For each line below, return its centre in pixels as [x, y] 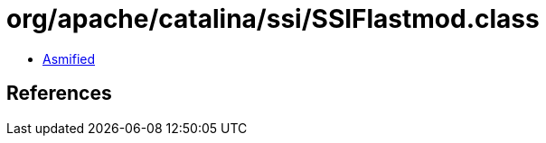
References [59, 94]
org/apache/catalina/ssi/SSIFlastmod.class [273, 19]
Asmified [69, 58]
